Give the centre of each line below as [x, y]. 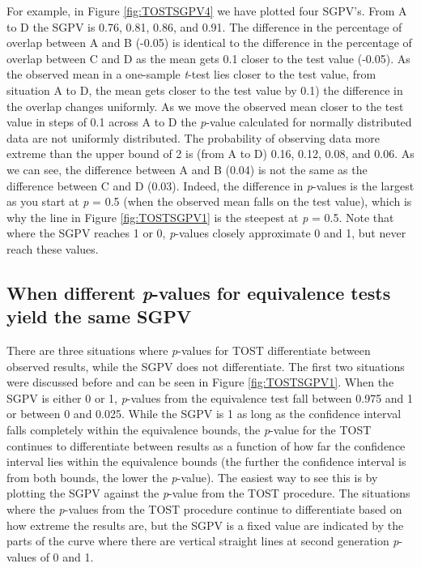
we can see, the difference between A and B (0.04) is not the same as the [187, 169]
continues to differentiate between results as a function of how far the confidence [206, 445]
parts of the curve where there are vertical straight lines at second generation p [203, 541]
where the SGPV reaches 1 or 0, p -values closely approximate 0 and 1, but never [206, 233]
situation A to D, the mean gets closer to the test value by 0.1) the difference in [205, 90]
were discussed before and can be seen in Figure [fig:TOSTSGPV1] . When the [200, 382]
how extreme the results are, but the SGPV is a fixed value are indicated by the [205, 525]
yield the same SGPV [99, 316]
